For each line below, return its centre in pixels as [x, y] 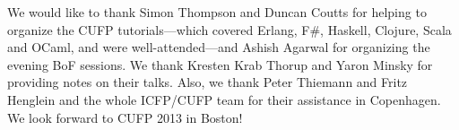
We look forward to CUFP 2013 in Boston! [125, 117]
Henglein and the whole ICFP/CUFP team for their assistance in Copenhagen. [224, 99]
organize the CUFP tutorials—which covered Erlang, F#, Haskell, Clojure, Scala [229, 29]
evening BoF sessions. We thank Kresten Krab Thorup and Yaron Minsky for [220, 64]
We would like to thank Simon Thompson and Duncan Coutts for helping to [217, 12]
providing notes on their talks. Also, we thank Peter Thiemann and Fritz [208, 82]
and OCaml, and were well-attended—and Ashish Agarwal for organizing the [219, 47]
